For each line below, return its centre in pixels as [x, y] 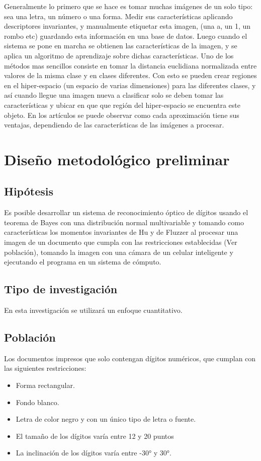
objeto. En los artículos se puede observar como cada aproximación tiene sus [122, 115]
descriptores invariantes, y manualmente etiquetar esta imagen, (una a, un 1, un [127, 26]
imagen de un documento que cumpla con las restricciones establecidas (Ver [121, 242]
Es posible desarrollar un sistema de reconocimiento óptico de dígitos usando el [126, 212]
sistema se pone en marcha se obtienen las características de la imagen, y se [121, 46]
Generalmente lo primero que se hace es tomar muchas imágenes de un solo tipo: [128, 6]
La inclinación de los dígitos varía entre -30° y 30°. [94, 453]
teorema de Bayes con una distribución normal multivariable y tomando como [124, 222]
